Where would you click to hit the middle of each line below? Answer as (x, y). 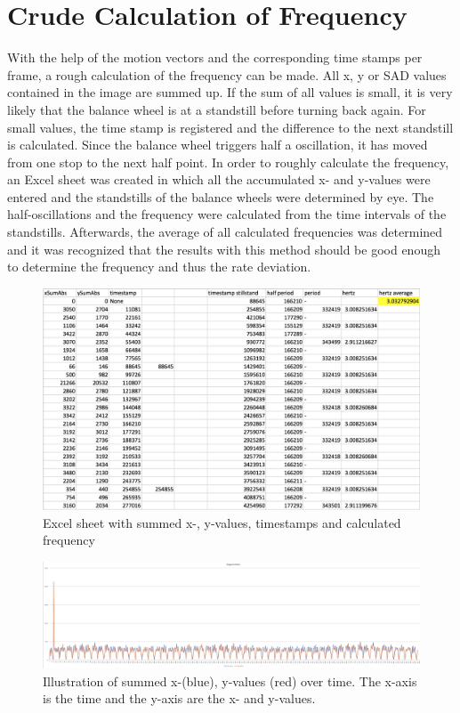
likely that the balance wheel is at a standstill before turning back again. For (217, 109)
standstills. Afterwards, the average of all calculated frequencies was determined (225, 232)
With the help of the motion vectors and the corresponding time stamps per (215, 57)
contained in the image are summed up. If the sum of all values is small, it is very (230, 92)
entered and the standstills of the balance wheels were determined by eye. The (221, 196)
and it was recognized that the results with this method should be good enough (224, 249)
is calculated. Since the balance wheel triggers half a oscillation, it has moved (218, 145)
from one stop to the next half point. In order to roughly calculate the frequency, (228, 162)
